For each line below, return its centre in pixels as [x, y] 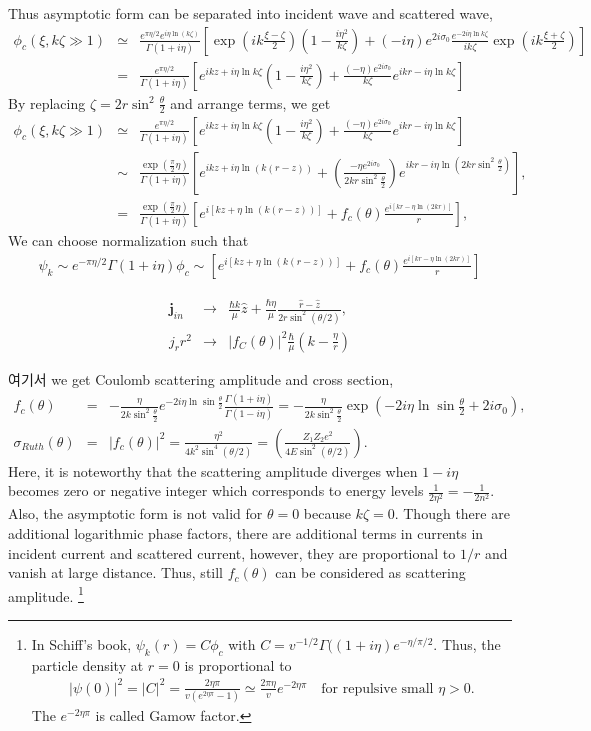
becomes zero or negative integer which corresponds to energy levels [216, 490]
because [327, 513]
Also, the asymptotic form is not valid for [135, 513]
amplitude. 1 [46, 594]
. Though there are [452, 513]
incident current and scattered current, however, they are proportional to [232, 552]
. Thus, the [467, 644]
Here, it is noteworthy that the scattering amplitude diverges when [213, 470]
